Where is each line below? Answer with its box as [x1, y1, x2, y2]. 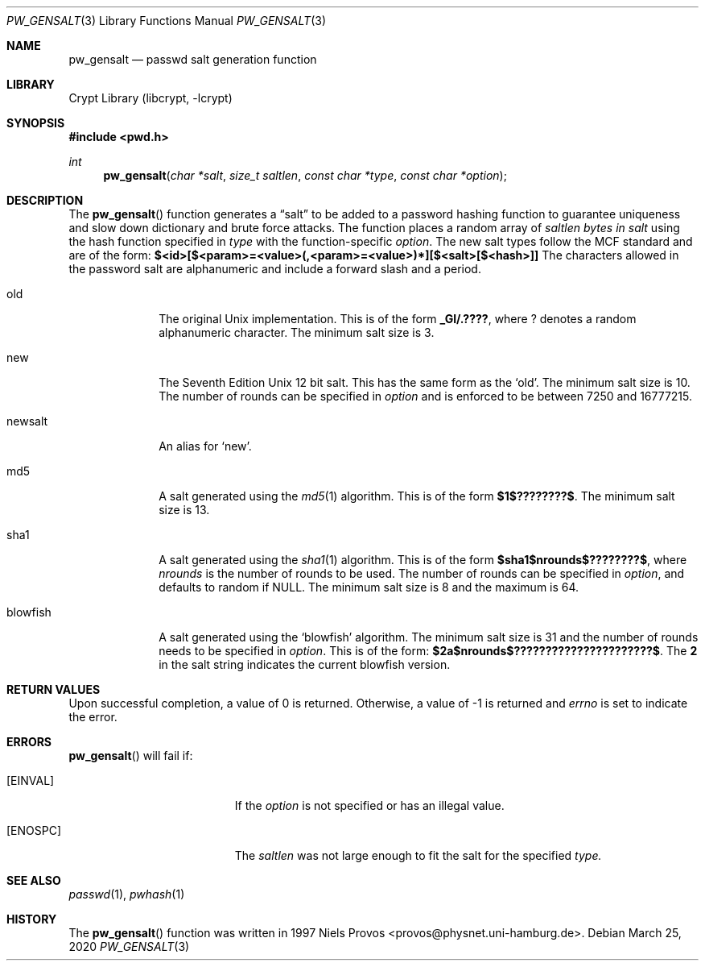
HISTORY [6, 912, 57, 926]
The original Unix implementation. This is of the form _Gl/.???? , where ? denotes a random [159, 312, 637, 326]
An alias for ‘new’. [159, 439, 252, 453]
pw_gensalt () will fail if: [68, 749, 193, 762]
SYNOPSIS [6, 116, 65, 130]
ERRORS [6, 735, 52, 749]
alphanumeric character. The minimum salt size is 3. [159, 326, 435, 339]
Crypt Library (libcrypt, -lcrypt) [68, 91, 233, 105]
